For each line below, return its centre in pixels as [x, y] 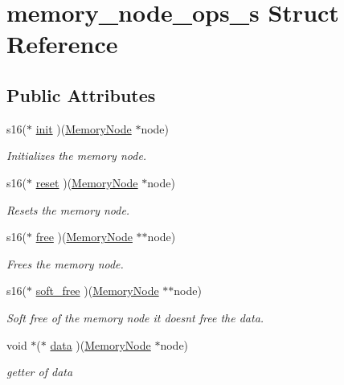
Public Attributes [81, 94]
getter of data [40, 372]
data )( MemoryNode [100, 344]
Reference [62, 44]
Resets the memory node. [68, 209]
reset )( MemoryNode [87, 182]
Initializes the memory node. [77, 156]
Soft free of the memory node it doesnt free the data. [135, 317]
